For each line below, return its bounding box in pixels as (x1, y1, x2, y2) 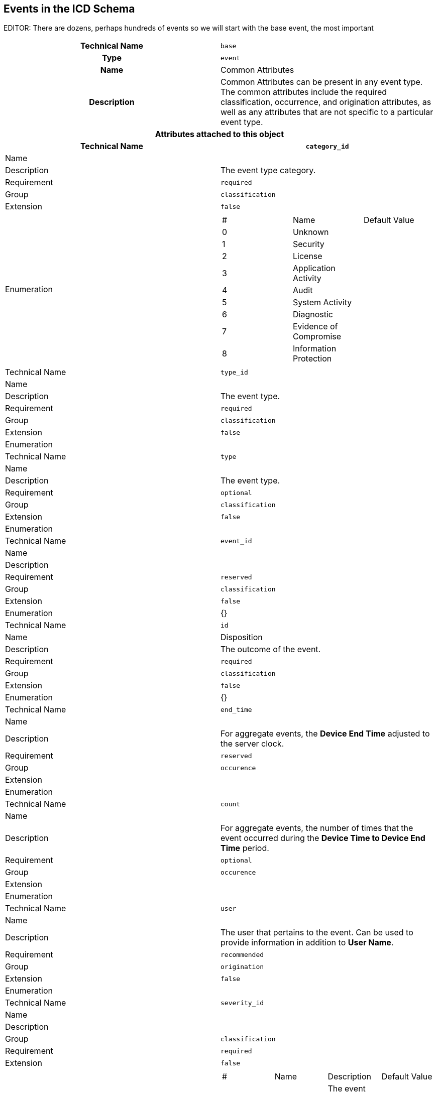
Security (292, 239, 324, 250)
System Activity (292, 297, 352, 308)
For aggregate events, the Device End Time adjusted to (221, 728, 430, 739)
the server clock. (221, 739, 284, 749)
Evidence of (292, 321, 338, 332)
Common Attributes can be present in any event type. (221, 77, 423, 87)
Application (292, 263, 336, 274)
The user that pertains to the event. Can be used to (221, 927, 413, 938)
